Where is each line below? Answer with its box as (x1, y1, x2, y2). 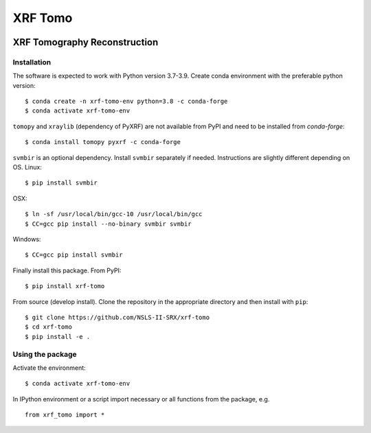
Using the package (12, 349, 77, 359)
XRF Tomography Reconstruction (12, 36, 159, 48)
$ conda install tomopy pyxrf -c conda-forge (25, 138, 181, 146)
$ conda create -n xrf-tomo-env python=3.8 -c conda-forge (25, 97, 228, 106)
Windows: (12, 235, 41, 243)
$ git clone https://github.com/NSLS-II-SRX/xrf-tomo (25, 313, 210, 321)
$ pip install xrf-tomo (25, 282, 105, 290)
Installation (12, 57, 52, 67)
